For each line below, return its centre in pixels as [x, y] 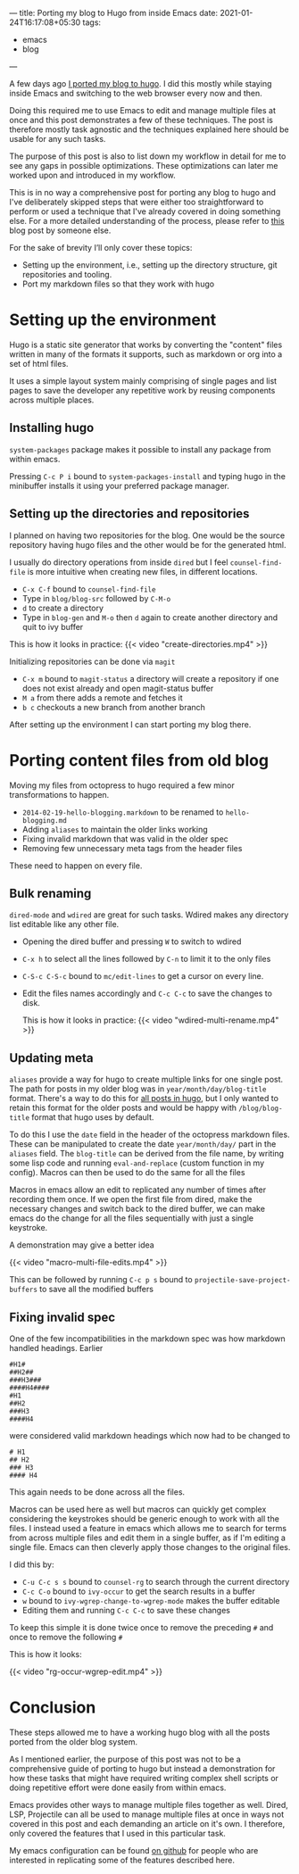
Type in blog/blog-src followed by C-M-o [96, 598]
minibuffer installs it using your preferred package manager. [119, 485]
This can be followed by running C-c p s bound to [101, 1280]
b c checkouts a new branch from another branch [113, 707]
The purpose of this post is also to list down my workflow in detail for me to [148, 156]
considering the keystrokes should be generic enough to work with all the [144, 1518]
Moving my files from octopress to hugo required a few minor [122, 785]
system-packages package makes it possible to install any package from [140, 449]
